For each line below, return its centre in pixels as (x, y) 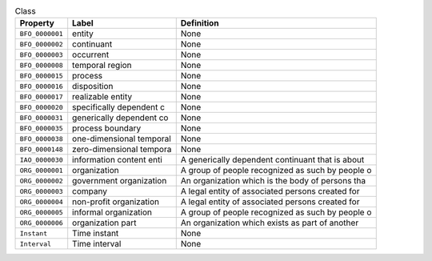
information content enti (118, 160)
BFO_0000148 (41, 149)
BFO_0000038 (41, 139)
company (90, 191)
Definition (200, 23)
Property (37, 23)
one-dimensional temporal (122, 139)
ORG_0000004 (41, 201)
